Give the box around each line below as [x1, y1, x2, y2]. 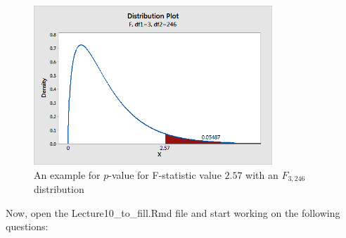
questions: [6, 219, 49, 234]
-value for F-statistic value [108, 167, 222, 182]
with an [245, 167, 278, 182]
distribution [34, 182, 84, 196]
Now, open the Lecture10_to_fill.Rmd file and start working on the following [6, 205, 340, 220]
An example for [34, 167, 101, 182]
